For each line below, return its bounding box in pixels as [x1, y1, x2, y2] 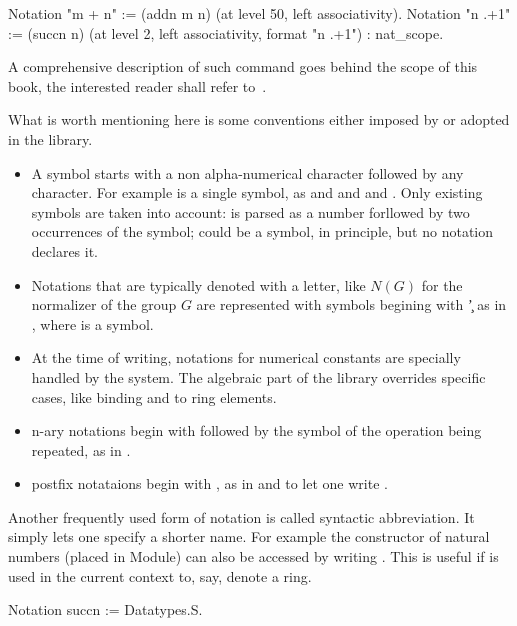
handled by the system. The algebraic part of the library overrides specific [31, 366, 486, 387]
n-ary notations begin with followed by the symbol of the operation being [31, 420, 482, 441]
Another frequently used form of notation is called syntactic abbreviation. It [8, 506, 475, 527]
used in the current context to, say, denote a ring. [8, 565, 312, 586]
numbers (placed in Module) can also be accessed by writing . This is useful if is [8, 546, 499, 567]
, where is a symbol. [31, 313, 154, 334]
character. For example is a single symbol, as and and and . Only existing [31, 182, 483, 203]
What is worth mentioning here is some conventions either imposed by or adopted [8, 109, 510, 130]
